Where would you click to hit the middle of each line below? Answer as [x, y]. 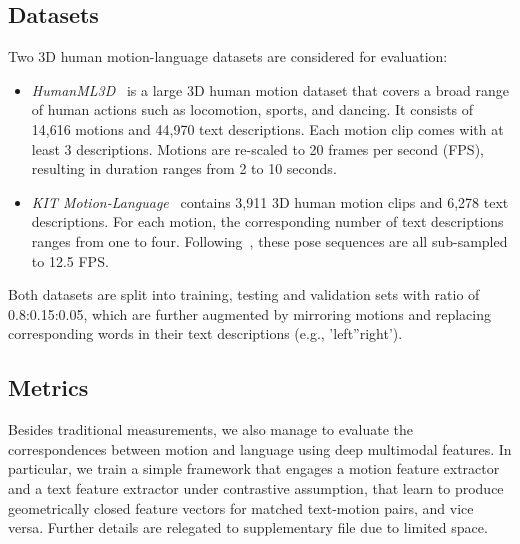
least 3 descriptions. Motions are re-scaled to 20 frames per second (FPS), [257, 148]
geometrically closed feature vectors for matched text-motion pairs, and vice [241, 507]
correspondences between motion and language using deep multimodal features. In [260, 448]
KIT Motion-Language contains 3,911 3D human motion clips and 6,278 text [270, 201]
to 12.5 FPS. [70, 260]
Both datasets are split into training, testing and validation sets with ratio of [244, 294]
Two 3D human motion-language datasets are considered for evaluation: [228, 56]
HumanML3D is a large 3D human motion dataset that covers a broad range [270, 89]
